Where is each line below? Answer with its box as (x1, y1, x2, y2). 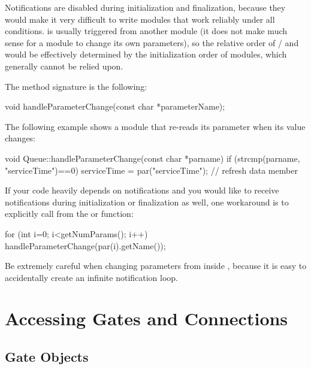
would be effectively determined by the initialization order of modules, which (5, 48, 287, 61)
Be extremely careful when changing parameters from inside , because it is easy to (5, 259, 307, 272)
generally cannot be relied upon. (5, 59, 123, 72)
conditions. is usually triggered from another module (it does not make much (5, 25, 288, 37)
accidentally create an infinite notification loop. (5, 271, 179, 283)
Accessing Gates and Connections (5, 306, 288, 331)
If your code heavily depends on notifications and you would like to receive (5, 184, 279, 196)
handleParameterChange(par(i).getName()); (5, 239, 166, 252)
